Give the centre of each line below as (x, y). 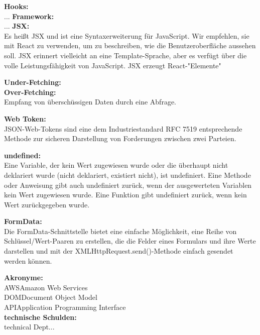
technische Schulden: (40, 317)
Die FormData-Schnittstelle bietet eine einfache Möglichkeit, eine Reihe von (120, 231)
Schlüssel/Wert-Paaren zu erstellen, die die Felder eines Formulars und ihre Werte (130, 241)
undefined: (22, 155)
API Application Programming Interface (65, 307)
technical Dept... (29, 327)
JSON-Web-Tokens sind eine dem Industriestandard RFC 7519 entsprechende (123, 128)
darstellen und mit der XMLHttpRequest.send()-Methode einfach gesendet (119, 251)
